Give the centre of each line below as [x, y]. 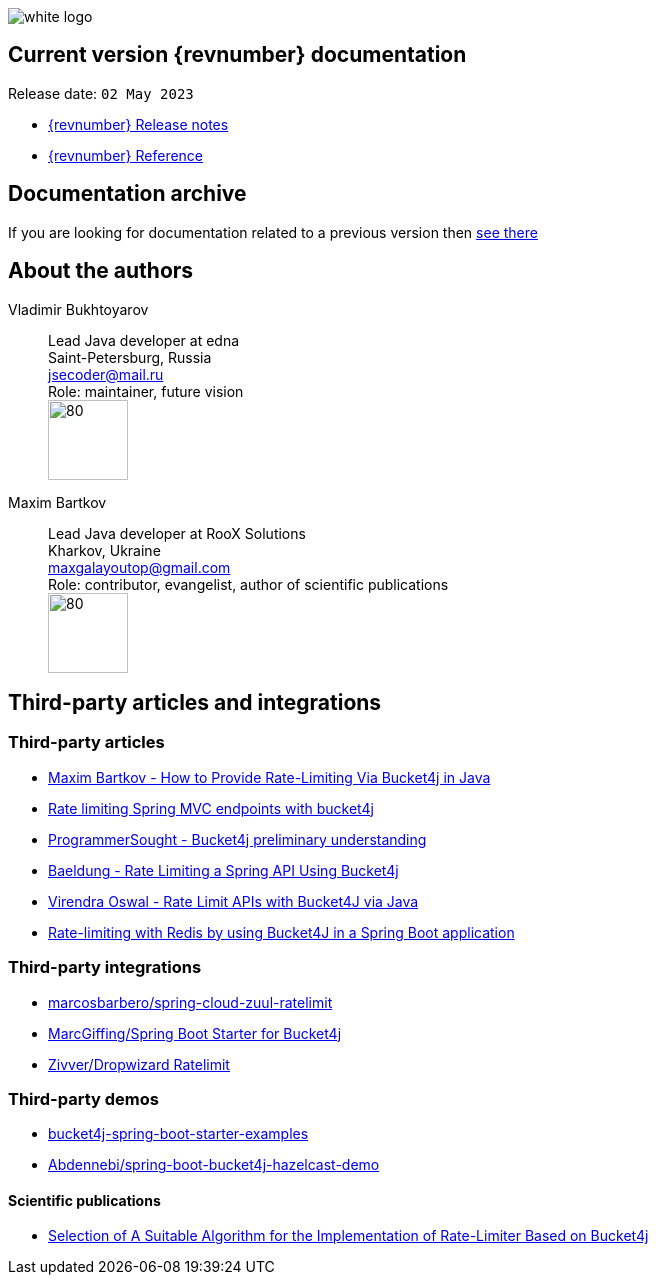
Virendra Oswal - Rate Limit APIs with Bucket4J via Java [233, 901]
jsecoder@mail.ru [106, 374]
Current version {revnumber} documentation [237, 55]
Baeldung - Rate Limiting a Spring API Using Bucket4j [223, 870]
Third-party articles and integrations [195, 702]
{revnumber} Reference [126, 155]
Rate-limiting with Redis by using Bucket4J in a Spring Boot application [281, 932]
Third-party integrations [105, 967]
